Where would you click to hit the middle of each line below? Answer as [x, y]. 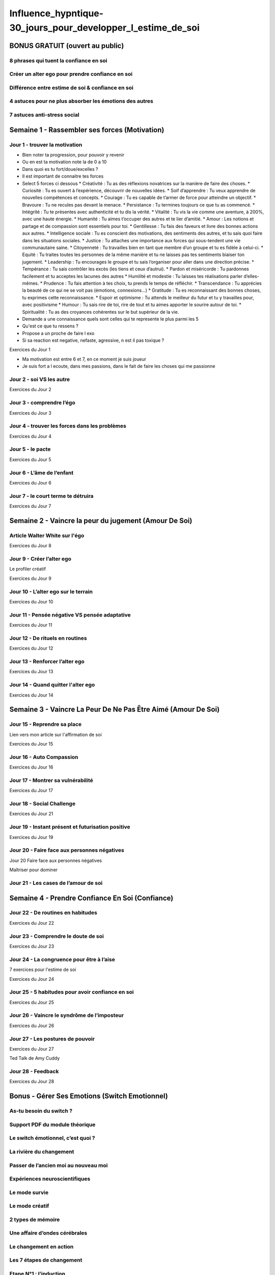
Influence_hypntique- [57, 13]
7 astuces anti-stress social [44, 115]
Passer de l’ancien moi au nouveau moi [59, 1165]
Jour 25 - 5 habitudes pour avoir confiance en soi [72, 992]
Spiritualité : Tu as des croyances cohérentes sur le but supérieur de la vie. [101, 312]
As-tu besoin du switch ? [41, 1111]
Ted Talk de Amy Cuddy [35, 1058]
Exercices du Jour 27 [32, 1049]
